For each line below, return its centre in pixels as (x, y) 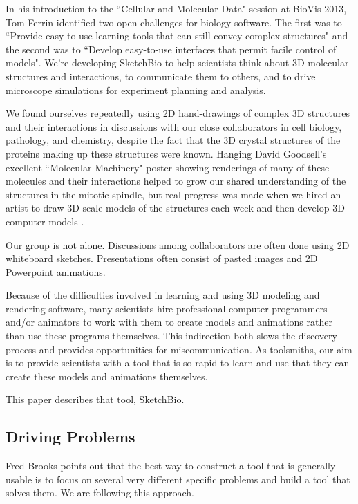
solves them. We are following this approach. (100, 493)
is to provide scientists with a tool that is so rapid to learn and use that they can (178, 363)
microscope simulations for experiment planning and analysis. (136, 90)
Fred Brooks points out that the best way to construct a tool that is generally (171, 466)
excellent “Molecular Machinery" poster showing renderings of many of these (168, 167)
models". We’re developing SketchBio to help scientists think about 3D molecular (177, 63)
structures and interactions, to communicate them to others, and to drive (161, 76)
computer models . (45, 221)
